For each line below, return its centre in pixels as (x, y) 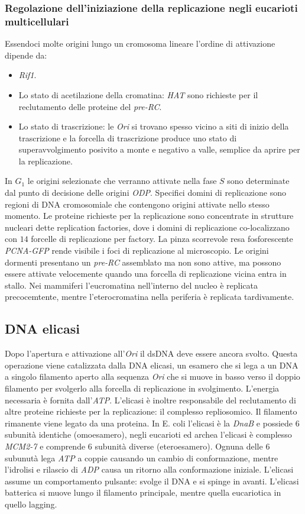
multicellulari (37, 21)
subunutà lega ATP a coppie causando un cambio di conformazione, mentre (142, 458)
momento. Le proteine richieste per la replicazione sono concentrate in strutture (149, 216)
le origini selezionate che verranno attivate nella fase (122, 181)
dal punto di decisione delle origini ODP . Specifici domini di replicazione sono (145, 193)
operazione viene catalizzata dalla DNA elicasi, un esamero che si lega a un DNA (152, 365)
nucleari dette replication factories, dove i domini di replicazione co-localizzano (147, 227)
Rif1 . (27, 75)
